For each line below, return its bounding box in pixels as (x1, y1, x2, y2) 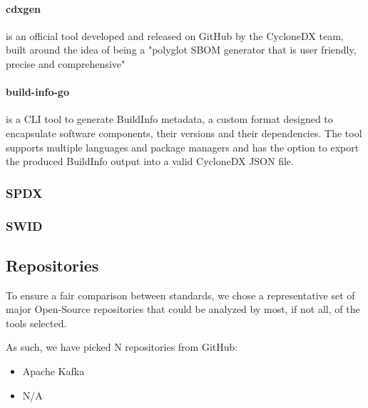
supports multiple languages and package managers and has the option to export (6, 139, 359, 154)
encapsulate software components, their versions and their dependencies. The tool (6, 125, 362, 140)
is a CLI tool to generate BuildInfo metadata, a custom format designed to (6, 111, 333, 126)
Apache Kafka (22, 364, 85, 379)
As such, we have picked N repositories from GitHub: (6, 339, 238, 354)
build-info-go (6, 84, 69, 99)
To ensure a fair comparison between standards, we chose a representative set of (6, 287, 355, 302)
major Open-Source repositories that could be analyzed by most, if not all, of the (6, 302, 360, 317)
